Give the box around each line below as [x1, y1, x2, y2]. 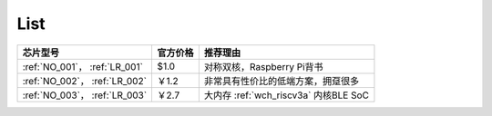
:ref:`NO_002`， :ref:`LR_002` [22, 74, 148, 87]
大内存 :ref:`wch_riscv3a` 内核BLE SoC [203, 89, 369, 101]
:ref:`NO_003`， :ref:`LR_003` [22, 89, 148, 101]
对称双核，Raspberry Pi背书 [203, 60, 323, 72]
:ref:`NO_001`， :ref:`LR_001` [22, 60, 143, 72]
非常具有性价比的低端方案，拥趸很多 [203, 74, 360, 87]
